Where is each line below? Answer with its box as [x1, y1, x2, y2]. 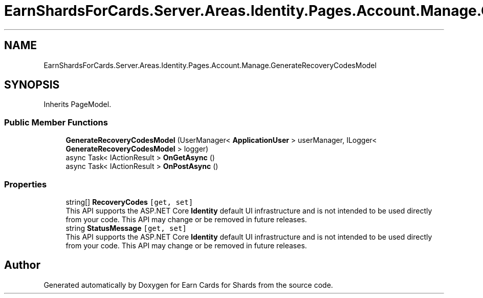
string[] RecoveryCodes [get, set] [65, 197, 193, 206]
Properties [4, 179, 47, 189]
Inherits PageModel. [43, 100, 112, 109]
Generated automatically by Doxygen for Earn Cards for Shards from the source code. [43, 280, 333, 289]
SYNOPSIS [4, 78, 60, 92]
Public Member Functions [4, 117, 108, 127]
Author [4, 259, 40, 272]
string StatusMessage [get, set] [65, 223, 187, 232]
